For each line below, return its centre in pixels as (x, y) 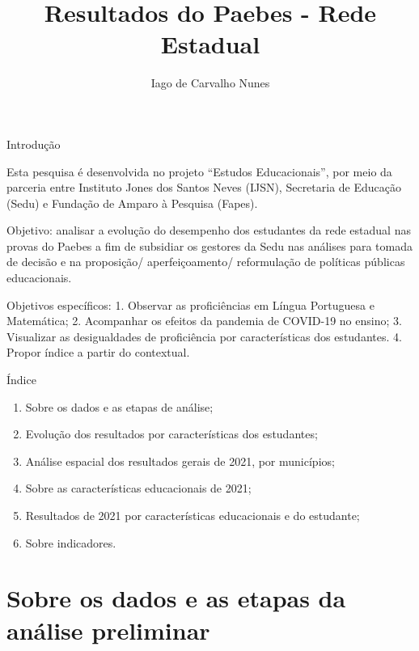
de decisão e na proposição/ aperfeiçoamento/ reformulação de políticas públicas (206, 262)
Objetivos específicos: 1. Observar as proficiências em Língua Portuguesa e (190, 304)
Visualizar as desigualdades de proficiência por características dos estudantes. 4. (204, 336)
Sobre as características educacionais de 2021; (138, 488)
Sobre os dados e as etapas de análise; (119, 406)
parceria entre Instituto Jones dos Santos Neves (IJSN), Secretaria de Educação (204, 187)
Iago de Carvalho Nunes (210, 83)
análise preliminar (108, 630)
